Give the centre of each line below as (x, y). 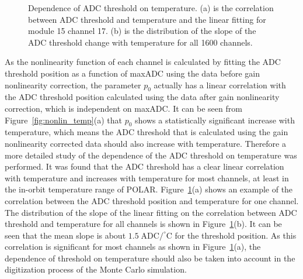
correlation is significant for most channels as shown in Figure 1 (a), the (133, 247)
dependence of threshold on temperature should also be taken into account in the (150, 258)
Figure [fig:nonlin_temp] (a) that (63, 120)
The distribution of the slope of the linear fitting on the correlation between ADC (151, 212)
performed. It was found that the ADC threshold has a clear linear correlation (144, 166)
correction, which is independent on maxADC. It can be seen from (123, 108)
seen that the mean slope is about (65, 235)
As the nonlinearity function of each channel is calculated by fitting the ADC (143, 62)
